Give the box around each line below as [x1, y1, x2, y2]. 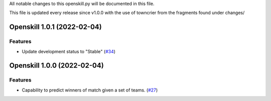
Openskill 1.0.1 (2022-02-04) [9, 23, 102, 31]
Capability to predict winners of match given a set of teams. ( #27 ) [22, 87, 158, 93]
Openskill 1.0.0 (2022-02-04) [9, 61, 104, 70]
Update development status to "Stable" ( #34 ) [22, 48, 115, 54]
